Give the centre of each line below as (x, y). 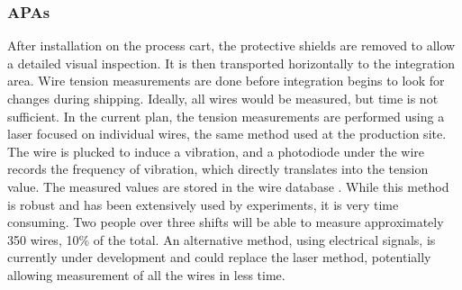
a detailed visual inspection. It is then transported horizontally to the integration (231, 63)
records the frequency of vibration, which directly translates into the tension (218, 169)
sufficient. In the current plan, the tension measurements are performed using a (226, 116)
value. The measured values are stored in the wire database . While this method (228, 186)
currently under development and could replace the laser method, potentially (219, 257)
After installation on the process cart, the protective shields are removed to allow (231, 45)
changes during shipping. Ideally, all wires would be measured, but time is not (223, 98)
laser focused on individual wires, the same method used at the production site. (227, 134)
